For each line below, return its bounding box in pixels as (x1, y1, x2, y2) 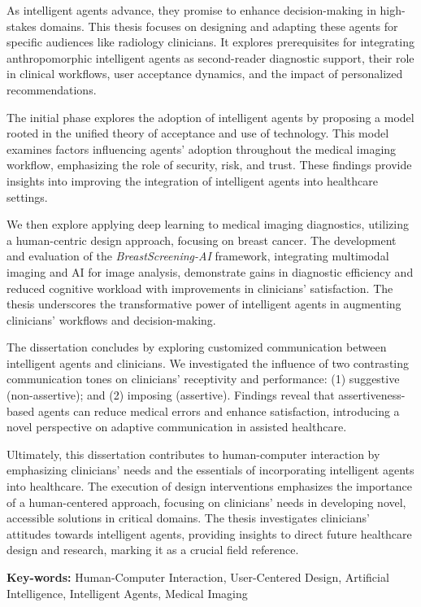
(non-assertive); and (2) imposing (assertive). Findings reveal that (7, 386, 335, 404)
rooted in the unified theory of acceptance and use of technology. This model (7, 124, 389, 142)
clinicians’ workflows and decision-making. (7, 311, 216, 328)
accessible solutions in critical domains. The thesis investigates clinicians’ (7, 509, 370, 526)
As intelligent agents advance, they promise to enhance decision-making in (7, 2, 376, 18)
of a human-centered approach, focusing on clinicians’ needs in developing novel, (7, 493, 406, 510)
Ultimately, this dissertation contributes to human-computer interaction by (7, 445, 380, 462)
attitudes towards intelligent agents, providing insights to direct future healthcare (7, 525, 412, 542)
